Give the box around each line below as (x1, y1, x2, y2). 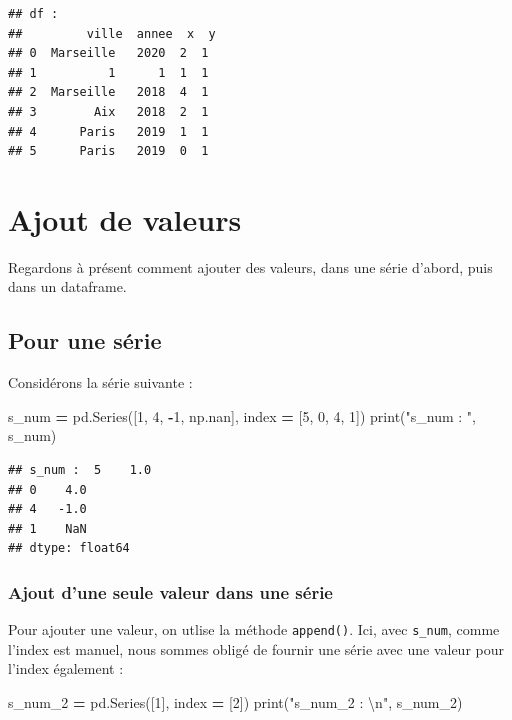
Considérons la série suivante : (8, 372, 193, 393)
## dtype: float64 (8, 541, 130, 556)
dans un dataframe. (8, 276, 127, 297)
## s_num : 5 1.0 (8, 463, 152, 478)
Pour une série (8, 325, 162, 356)
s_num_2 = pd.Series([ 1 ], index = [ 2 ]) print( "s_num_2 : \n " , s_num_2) (8, 692, 463, 713)
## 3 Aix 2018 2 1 (8, 104, 209, 119)
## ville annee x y (8, 26, 216, 41)
